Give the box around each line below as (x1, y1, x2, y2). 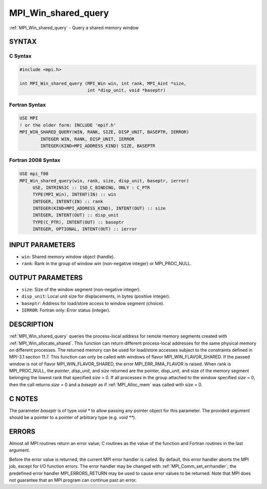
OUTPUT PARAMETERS (9, 273, 83, 282)
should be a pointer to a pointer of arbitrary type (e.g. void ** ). (9, 414, 136, 420)
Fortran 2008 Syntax (9, 157, 60, 164)
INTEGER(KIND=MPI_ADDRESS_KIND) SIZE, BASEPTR (40, 143, 155, 148)
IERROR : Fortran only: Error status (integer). (21, 307, 111, 313)
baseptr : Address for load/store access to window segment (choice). (21, 300, 165, 306)
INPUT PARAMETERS (9, 240, 76, 249)
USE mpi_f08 (19, 171, 49, 177)
